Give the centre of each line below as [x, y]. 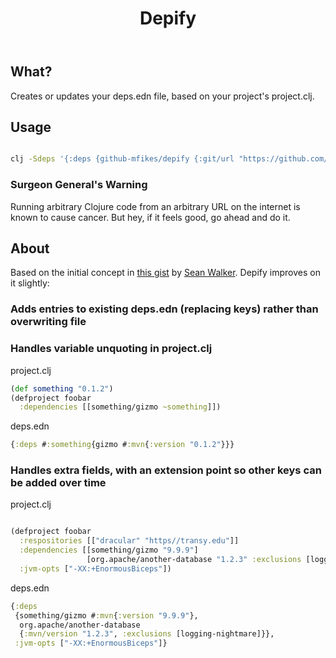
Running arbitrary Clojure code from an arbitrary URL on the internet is [155, 206]
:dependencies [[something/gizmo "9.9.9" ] [109, 550]
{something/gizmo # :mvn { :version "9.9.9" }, [106, 615]
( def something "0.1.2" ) [62, 388]
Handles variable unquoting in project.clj [111, 349]
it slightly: [30, 283]
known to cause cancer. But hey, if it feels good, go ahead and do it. [150, 217]
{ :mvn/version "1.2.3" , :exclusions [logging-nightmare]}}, [147, 634]
